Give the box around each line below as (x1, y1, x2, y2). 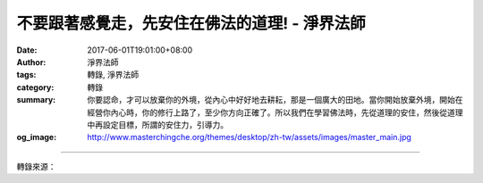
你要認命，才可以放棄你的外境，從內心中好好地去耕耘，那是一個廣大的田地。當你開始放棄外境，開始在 (87, 95, 463, 105)
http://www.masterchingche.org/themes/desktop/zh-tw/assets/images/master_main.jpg (87, 132, 411, 143)
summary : (16, 95, 56, 105)
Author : (16, 56, 47, 67)
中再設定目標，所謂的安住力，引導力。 (87, 119, 228, 129)
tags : (16, 70, 37, 80)
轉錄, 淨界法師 (87, 70, 139, 80)
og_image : (16, 132, 57, 143)
